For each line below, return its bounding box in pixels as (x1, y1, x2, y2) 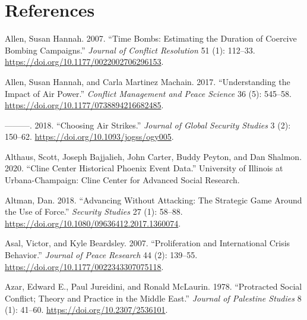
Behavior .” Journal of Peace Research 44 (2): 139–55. (5, 249, 198, 261)
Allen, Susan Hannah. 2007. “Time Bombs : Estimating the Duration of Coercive (5, 32, 297, 45)
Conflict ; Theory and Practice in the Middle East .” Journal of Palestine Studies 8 (5, 291, 302, 304)
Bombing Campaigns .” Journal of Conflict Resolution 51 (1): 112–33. (5, 43, 255, 56)
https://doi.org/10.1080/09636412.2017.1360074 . (5, 217, 181, 229)
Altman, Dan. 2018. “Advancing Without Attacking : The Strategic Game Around (5, 193, 302, 206)
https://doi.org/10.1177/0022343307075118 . (5, 260, 164, 272)
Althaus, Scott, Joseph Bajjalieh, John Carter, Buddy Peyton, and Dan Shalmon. (5, 150, 302, 162)
